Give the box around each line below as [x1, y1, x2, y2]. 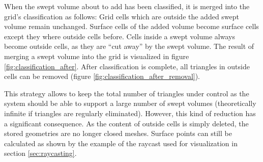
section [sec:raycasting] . [4, 148, 77, 158]
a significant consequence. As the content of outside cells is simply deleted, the [4, 118, 249, 128]
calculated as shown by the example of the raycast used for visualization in [4, 138, 238, 148]
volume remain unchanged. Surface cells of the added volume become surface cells [4, 21, 259, 32]
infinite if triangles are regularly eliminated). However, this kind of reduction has [4, 107, 256, 118]
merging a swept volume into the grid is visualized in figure [4, 50, 189, 61]
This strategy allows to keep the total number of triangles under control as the [4, 88, 249, 98]
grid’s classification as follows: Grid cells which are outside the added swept [4, 11, 240, 21]
